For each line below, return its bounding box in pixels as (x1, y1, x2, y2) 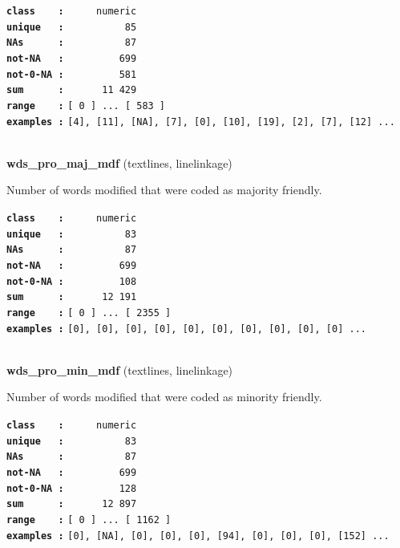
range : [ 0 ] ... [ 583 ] (6, 99, 166, 112)
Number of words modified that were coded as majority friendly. (6, 181, 322, 198)
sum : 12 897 (6, 498, 137, 510)
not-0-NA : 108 (6, 275, 137, 287)
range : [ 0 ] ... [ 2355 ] (6, 306, 172, 319)
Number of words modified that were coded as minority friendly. (6, 388, 322, 405)
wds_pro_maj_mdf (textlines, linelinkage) (6, 154, 232, 171)
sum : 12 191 (6, 291, 137, 303)
